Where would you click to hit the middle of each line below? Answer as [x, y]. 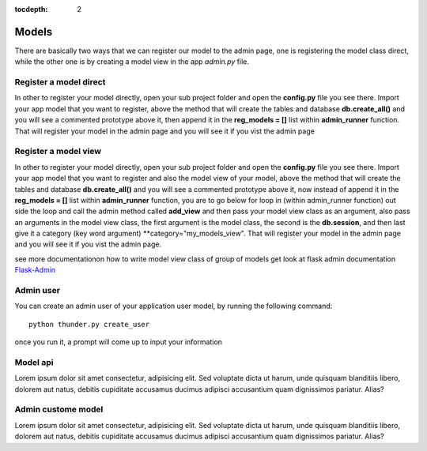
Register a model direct [60, 82]
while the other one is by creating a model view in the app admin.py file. [132, 62]
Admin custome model [59, 409]
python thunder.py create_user [89, 324]
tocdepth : [31, 9]
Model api [34, 362]
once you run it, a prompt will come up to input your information [119, 342]
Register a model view [58, 152]
